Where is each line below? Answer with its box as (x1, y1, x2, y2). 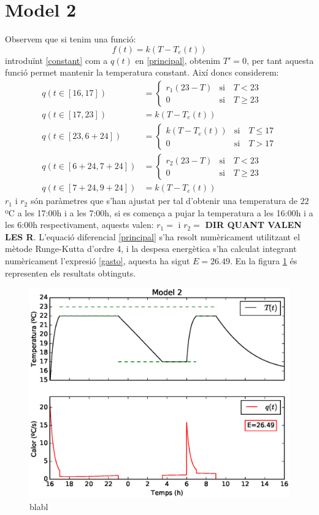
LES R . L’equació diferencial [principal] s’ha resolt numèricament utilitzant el (5, 230, 300, 243)
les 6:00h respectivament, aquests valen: (5, 218, 154, 231)
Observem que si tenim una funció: (5, 33, 136, 45)
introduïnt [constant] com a (5, 53, 108, 66)
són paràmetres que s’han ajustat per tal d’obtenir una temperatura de (30, 194, 298, 207)
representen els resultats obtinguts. (5, 266, 136, 279)
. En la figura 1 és (229, 254, 298, 267)
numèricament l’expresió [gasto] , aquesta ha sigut (5, 254, 190, 267)
